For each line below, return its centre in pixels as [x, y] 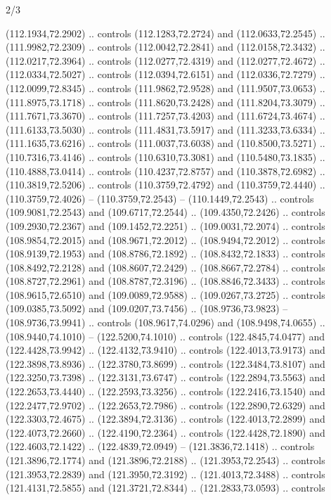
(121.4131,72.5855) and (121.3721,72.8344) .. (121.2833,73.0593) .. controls [165, 488]
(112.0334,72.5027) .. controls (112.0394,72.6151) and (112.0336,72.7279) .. [165, 74]
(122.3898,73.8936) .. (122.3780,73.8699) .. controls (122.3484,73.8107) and [165, 363]
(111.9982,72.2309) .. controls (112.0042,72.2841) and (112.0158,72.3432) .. [165, 47]
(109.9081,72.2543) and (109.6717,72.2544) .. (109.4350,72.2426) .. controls [165, 212]
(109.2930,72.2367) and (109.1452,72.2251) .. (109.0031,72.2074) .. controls [165, 225]
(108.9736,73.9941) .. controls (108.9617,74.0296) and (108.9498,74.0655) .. [165, 322]
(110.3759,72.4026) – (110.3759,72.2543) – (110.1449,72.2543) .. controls [160, 198]
